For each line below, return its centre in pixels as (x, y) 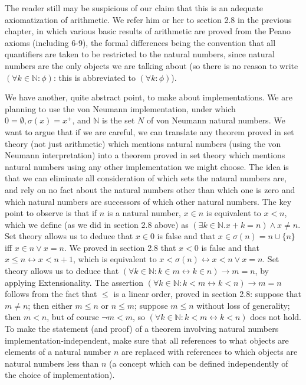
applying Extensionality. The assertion (74, 282)
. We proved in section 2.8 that (120, 247)
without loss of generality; (243, 305)
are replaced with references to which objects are (209, 352)
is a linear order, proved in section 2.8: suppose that (208, 294)
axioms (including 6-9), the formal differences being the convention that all (140, 42)
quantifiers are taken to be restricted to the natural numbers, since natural (140, 54)
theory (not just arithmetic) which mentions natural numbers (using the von (143, 143)
